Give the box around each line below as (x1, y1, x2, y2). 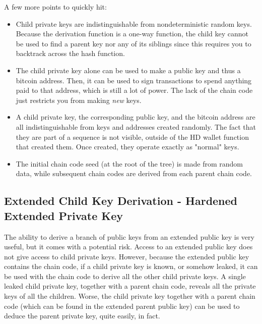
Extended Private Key (4, 207, 123, 223)
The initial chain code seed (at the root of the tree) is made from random (16, 158, 243, 169)
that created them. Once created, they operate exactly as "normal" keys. (16, 141, 239, 152)
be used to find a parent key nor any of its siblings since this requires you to (16, 38, 251, 48)
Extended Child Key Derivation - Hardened (4, 193, 238, 208)
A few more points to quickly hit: (4, 2, 107, 12)
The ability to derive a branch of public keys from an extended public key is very (4, 231, 254, 242)
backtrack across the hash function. (16, 48, 125, 59)
